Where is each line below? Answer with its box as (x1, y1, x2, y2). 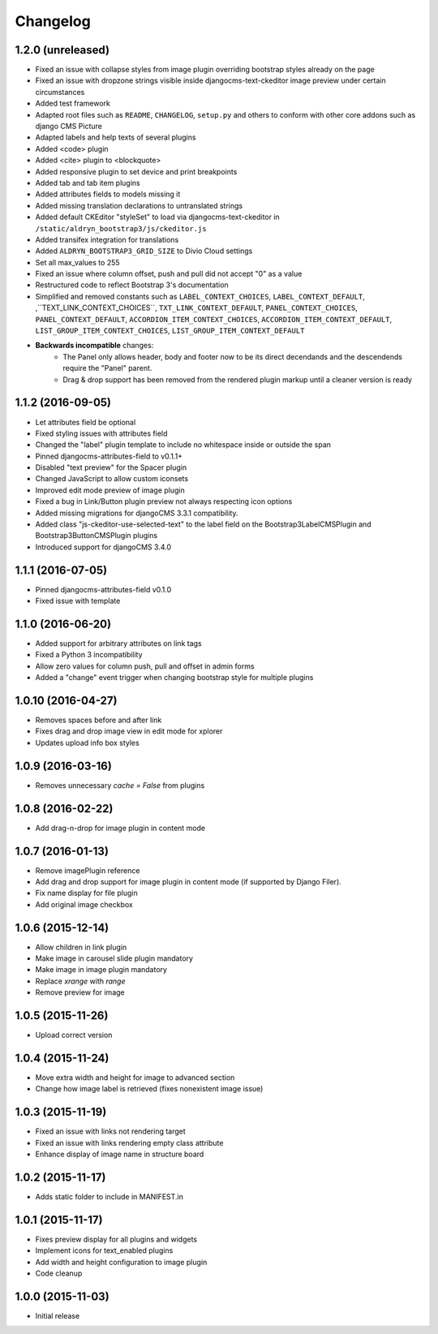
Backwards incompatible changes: (35, 341, 154, 351)
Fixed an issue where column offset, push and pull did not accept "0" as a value (35, 269, 303, 279)
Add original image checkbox (35, 899, 133, 909)
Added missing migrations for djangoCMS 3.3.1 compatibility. (35, 508, 238, 518)
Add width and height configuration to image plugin (35, 1257, 208, 1267)
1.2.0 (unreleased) (15, 43, 109, 57)
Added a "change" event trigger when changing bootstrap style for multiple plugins (35, 673, 314, 682)
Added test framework (35, 98, 111, 109)
